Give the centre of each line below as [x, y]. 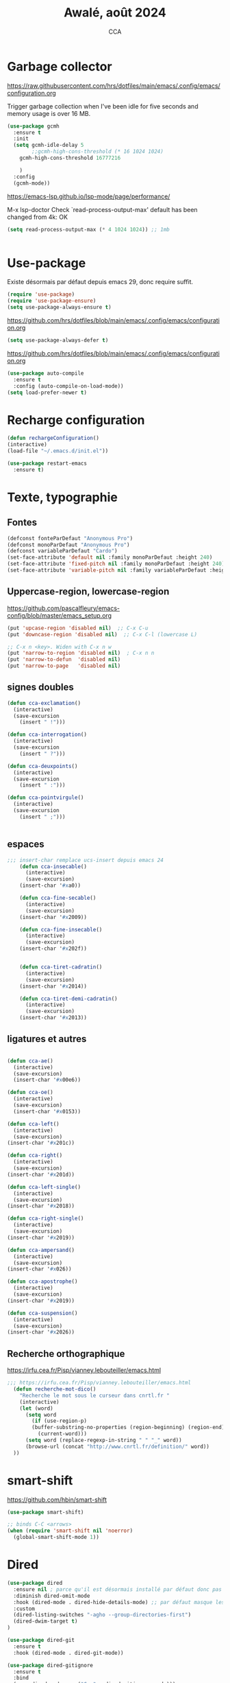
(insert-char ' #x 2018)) [41, 1206]
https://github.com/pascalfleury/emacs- [64, 608]
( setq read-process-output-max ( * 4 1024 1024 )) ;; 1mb [88, 229]
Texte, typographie [62, 497]
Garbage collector [60, 66]
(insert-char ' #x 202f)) [53, 949]
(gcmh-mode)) [32, 183]
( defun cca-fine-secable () [58, 898]
